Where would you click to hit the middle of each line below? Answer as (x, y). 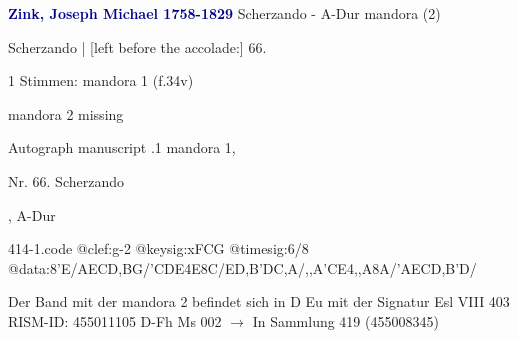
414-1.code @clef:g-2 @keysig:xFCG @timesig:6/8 (158, 248)
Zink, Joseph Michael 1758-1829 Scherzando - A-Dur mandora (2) (224, 13)
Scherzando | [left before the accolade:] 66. (137, 46)
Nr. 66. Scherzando (66, 180)
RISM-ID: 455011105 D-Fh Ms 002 (115, 320)
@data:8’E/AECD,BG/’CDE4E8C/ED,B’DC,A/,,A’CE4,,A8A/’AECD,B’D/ (242, 267)
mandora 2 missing (66, 113)
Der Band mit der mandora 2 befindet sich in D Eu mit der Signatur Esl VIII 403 (259, 301)
